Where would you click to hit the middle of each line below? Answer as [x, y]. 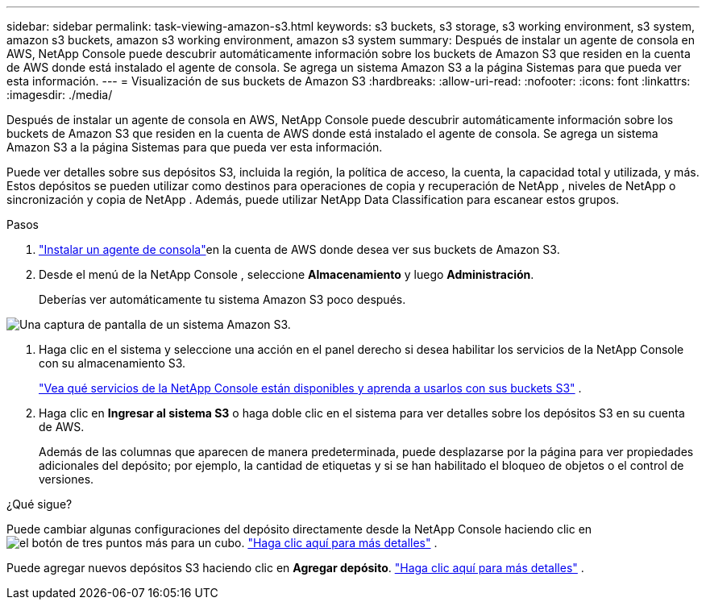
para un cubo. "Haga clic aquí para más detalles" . [304, 543]
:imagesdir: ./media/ [60, 95]
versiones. [66, 479]
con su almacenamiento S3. [112, 363]
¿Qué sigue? [39, 504]
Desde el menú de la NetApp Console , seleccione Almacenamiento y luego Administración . [287, 274]
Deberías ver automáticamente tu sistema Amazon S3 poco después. [222, 299]
